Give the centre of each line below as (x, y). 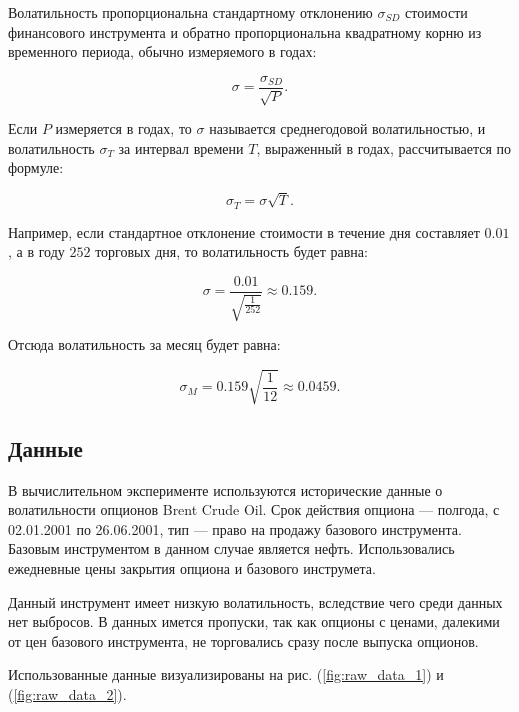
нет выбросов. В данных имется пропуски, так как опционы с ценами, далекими (254, 621)
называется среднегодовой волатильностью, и (347, 128)
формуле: (36, 167)
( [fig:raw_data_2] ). (67, 693)
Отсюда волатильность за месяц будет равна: (144, 344)
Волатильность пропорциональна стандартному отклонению (190, 12)
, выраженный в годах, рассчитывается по (383, 147)
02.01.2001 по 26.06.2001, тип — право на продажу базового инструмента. (235, 528)
